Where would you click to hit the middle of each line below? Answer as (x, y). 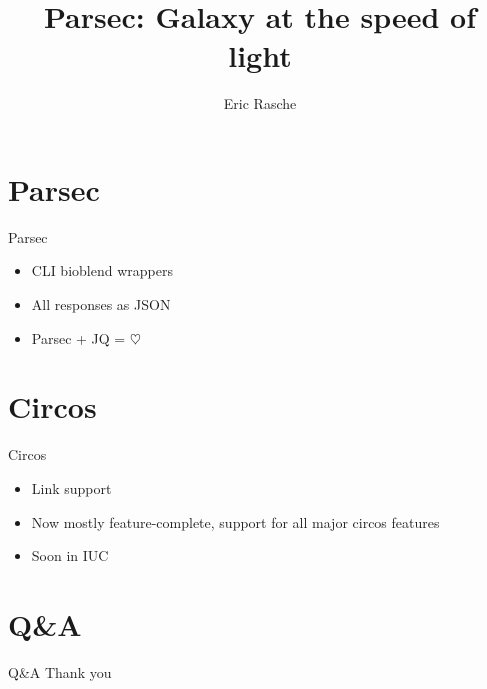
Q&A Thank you (60, 671)
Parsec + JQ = (78, 337)
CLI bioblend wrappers (102, 270)
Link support (71, 487)
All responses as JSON (101, 304)
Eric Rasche (260, 103)
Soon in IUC (70, 555)
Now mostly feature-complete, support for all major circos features (235, 521)
